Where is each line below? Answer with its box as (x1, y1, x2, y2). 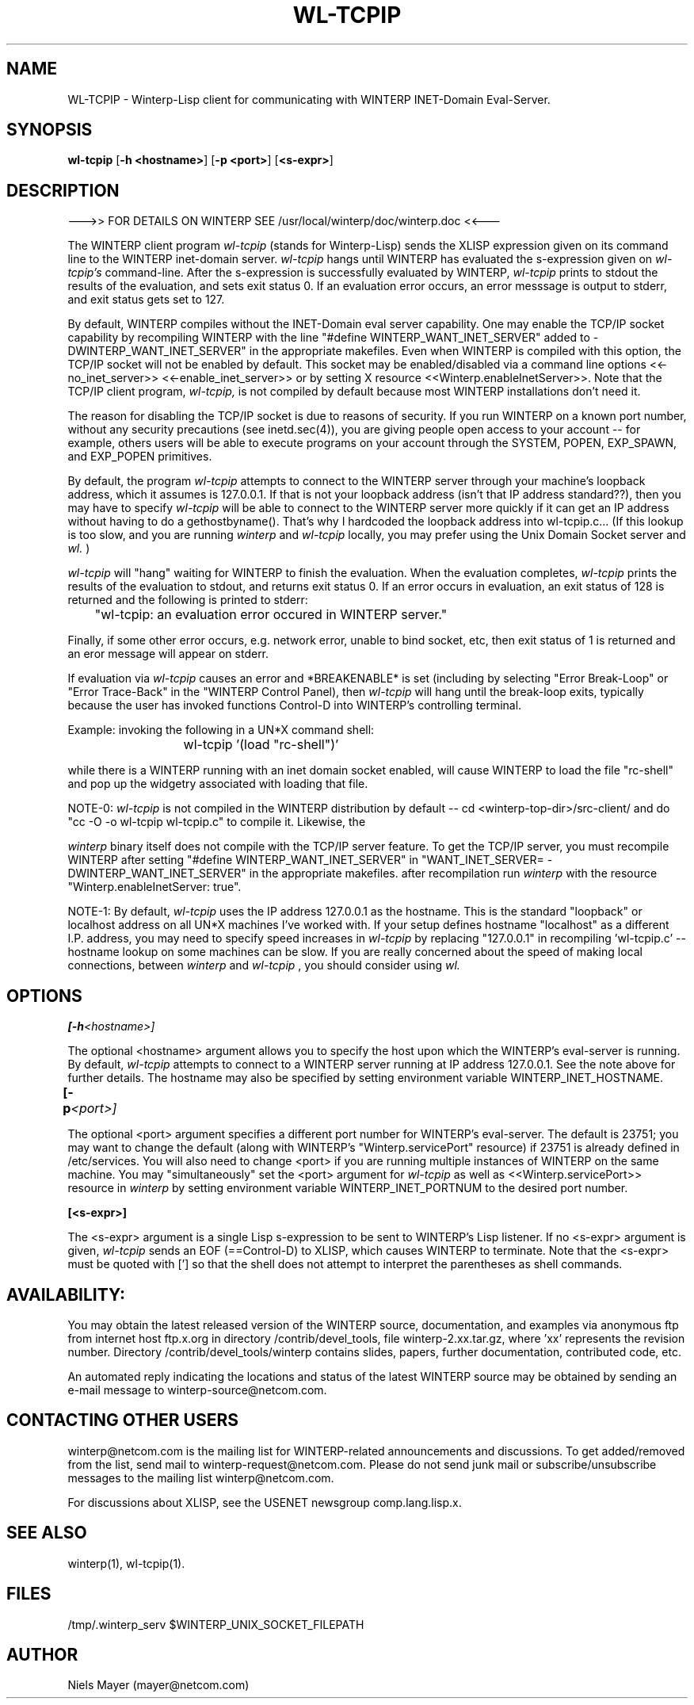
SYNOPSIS (6, 120, 93, 140)
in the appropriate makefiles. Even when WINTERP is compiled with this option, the (249, 344, 681, 358)
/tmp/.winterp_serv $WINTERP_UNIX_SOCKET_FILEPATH (67, 1617, 364, 1631)
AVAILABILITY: (6, 1284, 125, 1305)
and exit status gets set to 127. (67, 292, 225, 307)
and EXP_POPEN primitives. (67, 449, 212, 464)
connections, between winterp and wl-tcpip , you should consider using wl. (67, 958, 460, 973)
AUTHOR (6, 1644, 78, 1665)
